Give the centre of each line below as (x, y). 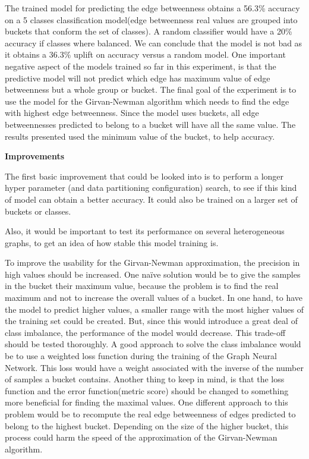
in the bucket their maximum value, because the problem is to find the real (142, 286)
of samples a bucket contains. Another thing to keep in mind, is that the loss (145, 379)
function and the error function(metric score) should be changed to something (147, 390)
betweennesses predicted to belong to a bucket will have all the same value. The (150, 124)
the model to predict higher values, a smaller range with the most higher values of (154, 309)
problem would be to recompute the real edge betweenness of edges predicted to (150, 414)
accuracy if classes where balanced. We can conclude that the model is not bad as (154, 43)
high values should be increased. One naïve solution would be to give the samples (153, 274)
